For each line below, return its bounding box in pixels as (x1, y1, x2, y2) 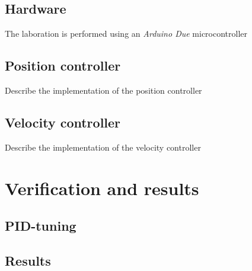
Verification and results (5, 176, 199, 200)
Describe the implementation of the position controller (5, 84, 202, 96)
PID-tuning (5, 216, 76, 235)
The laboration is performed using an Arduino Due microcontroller (5, 27, 248, 40)
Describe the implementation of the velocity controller (5, 141, 201, 153)
